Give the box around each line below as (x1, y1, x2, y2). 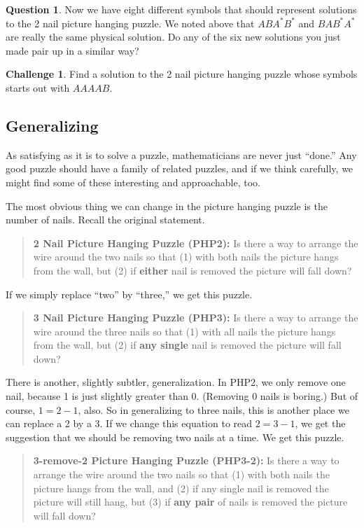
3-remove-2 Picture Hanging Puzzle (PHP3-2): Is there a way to (33, 453, 339, 468)
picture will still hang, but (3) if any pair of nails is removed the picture (33, 494, 348, 509)
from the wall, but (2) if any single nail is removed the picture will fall (33, 338, 342, 352)
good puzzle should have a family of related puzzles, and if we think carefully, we (6, 161, 353, 176)
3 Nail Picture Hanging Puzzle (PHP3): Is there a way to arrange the (33, 310, 358, 325)
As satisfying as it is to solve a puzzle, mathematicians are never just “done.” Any (6, 147, 357, 162)
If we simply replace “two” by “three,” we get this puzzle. (6, 286, 253, 301)
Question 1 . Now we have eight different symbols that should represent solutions (6, 2, 357, 16)
